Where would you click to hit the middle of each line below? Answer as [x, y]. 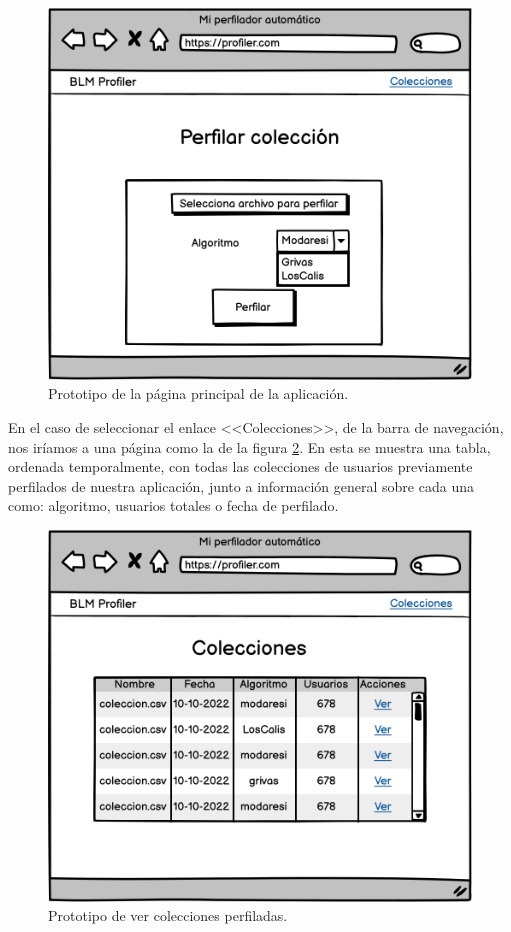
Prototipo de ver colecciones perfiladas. [168, 915]
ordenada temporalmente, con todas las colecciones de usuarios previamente [240, 466]
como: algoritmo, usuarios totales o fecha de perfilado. [173, 505]
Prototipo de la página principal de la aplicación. [198, 393]
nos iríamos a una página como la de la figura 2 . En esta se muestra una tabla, [249, 446]
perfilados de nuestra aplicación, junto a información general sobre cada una [241, 485]
